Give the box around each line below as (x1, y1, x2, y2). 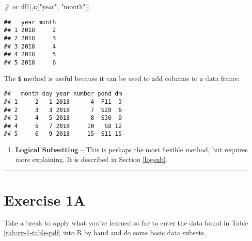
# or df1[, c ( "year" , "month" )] (4, 1, 90, 11)
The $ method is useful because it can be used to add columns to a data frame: (4, 73, 240, 83)
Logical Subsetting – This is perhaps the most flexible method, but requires (15, 145, 248, 155)
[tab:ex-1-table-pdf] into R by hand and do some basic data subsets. (4, 227, 206, 238)
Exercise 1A (4, 190, 86, 209)
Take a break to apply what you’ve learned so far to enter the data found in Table (4, 218, 248, 228)
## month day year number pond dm (4, 90, 122, 97)
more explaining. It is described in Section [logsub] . (15, 154, 168, 164)
